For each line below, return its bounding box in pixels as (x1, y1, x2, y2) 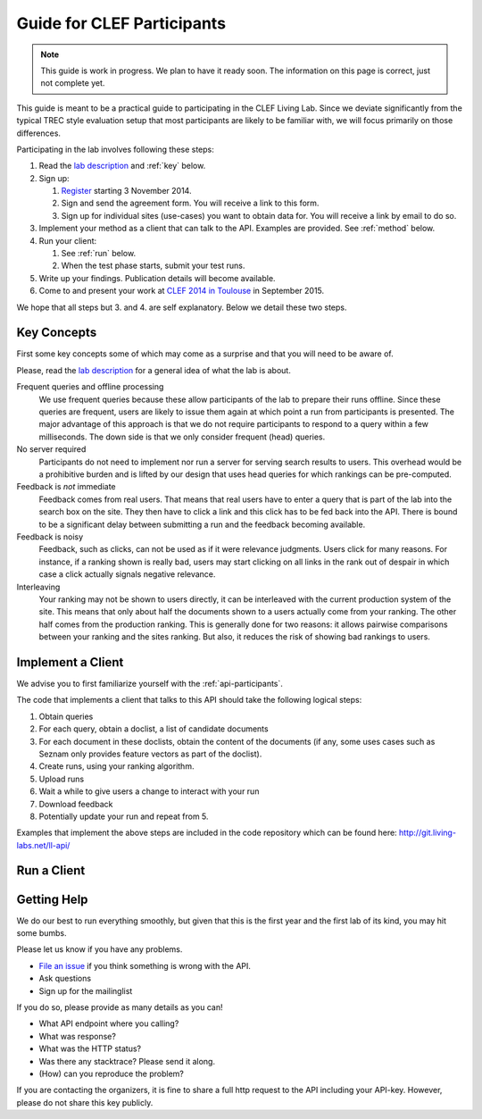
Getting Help (16, 891, 88, 906)
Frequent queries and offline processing (16, 381, 164, 392)
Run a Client (16, 863, 86, 879)
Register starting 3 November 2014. (61, 186, 192, 196)
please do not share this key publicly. (16, 1097, 154, 1107)
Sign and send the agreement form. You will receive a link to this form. (61, 197, 320, 209)
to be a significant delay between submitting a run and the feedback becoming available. (38, 519, 366, 530)
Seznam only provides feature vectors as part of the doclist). (38, 748, 262, 759)
